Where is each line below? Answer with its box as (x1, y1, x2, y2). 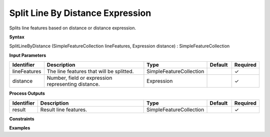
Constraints (9, 116, 34, 122)
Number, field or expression (46, 75, 112, 82)
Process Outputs (9, 90, 45, 97)
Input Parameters (9, 52, 46, 58)
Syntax (9, 34, 24, 40)
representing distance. (46, 81, 100, 88)
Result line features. (40, 106, 87, 113)
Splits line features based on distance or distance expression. (9, 25, 136, 31)
